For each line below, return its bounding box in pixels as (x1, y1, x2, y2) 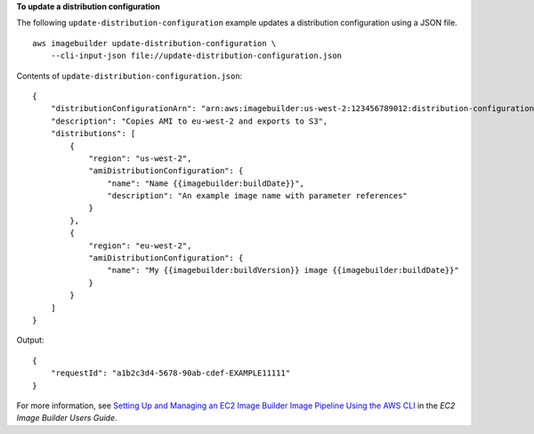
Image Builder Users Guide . (16, 413, 117, 423)
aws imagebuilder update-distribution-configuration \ (32, 38, 277, 48)
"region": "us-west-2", (88, 153, 192, 164)
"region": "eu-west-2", (88, 240, 192, 251)
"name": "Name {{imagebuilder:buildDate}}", (107, 178, 304, 189)
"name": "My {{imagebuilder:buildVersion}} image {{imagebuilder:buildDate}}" (107, 265, 460, 276)
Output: (16, 334, 44, 346)
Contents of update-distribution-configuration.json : (16, 70, 243, 81)
